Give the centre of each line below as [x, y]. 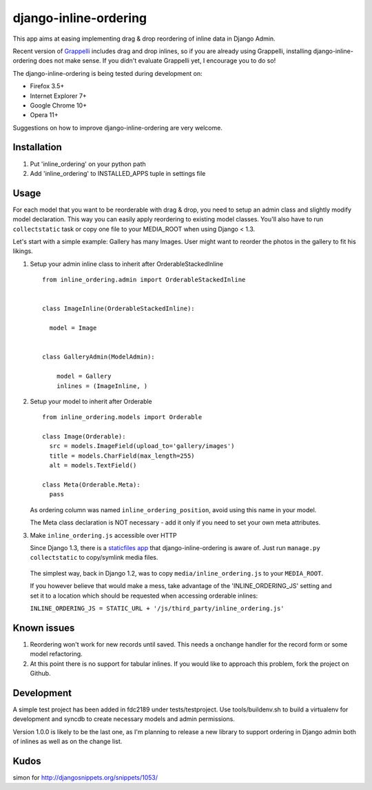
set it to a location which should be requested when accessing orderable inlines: [144, 596]
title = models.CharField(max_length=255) [122, 456]
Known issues [44, 628]
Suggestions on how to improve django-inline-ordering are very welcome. [118, 128]
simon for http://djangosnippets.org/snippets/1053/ [85, 778]
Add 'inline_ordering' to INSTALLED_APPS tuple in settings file [118, 173]
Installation [37, 147]
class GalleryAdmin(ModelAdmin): [99, 357]
